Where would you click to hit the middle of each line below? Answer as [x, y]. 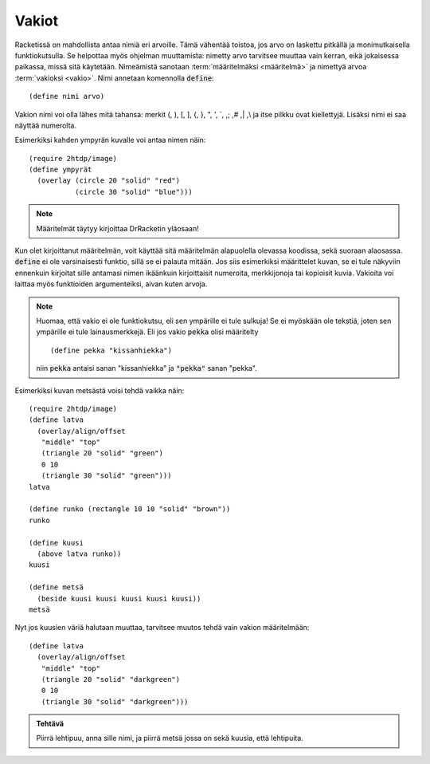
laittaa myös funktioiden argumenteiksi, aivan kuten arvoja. [111, 284]
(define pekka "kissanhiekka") [111, 350]
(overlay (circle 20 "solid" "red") [109, 181]
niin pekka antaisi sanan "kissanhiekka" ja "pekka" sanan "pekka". [147, 368]
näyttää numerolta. [46, 125]
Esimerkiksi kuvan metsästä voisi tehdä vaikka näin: [100, 390]
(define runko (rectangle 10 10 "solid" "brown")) [130, 509]
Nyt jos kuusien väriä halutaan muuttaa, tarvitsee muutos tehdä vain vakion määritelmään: [162, 628]
